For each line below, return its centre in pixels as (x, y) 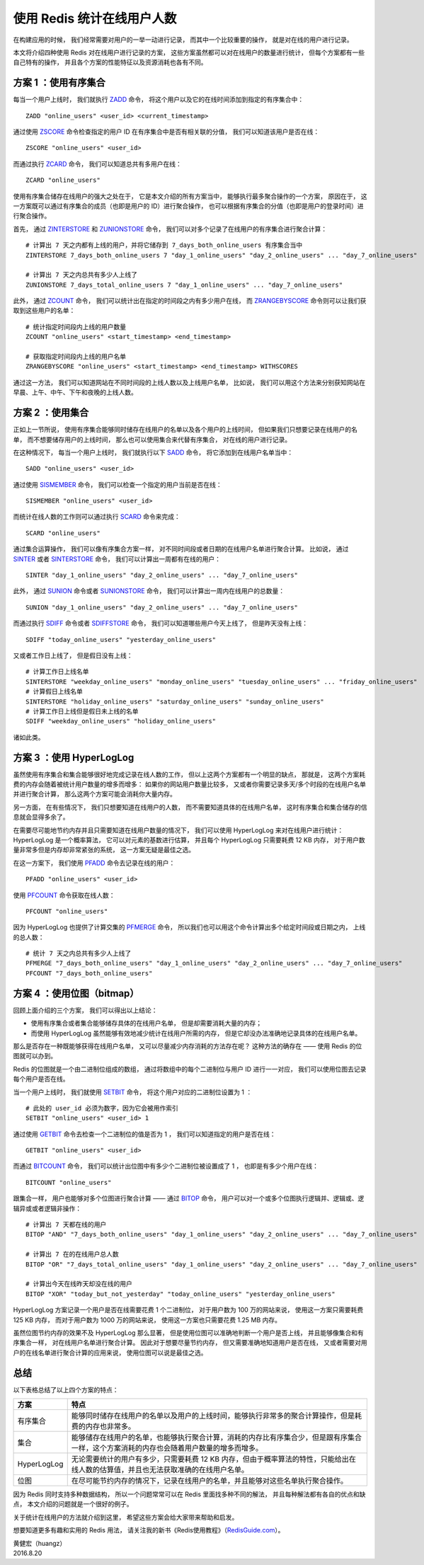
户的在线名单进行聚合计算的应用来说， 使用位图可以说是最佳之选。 (110, 1353)
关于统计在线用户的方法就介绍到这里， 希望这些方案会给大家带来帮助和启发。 (126, 1517)
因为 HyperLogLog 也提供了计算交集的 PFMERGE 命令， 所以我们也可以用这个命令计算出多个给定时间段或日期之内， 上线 (189, 927)
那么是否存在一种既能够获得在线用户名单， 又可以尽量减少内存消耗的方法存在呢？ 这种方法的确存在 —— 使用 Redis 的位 (188, 1046)
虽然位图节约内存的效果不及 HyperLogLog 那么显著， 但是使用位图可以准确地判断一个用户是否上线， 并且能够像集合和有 (189, 1332)
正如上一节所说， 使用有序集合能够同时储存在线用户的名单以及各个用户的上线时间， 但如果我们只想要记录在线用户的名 (185, 430)
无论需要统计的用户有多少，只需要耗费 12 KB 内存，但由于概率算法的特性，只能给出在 (214, 1460)
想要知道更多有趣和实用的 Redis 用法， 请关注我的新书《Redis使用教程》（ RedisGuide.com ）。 (149, 1530)
